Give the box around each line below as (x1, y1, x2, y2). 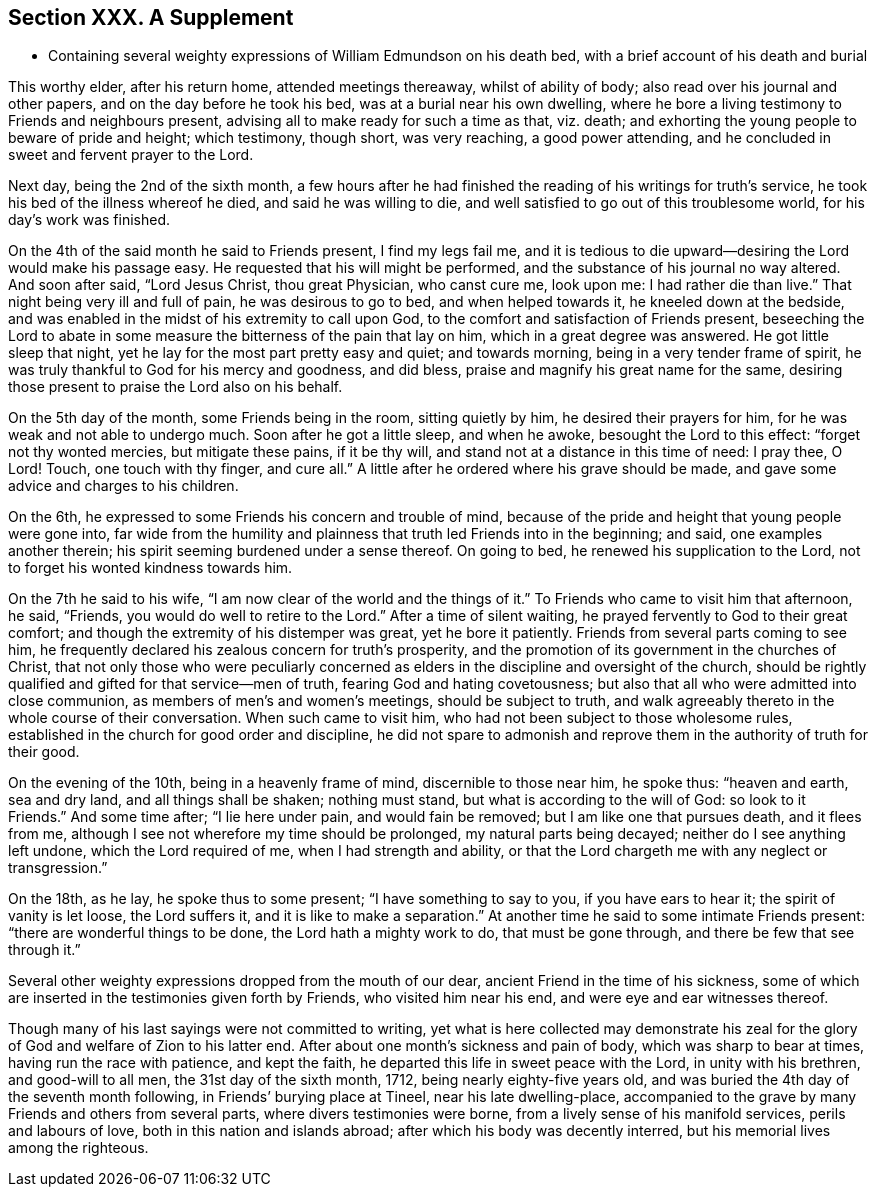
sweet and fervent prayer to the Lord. (8, 146, 254, 164)
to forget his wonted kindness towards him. (8, 559, 293, 577)
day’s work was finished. (8, 211, 171, 229)
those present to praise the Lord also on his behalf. (8, 378, 343, 396)
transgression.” (8, 859, 108, 877)
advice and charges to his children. (8, 477, 239, 495)
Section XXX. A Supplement (8, 5, 294, 30)
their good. (8, 743, 80, 761)
